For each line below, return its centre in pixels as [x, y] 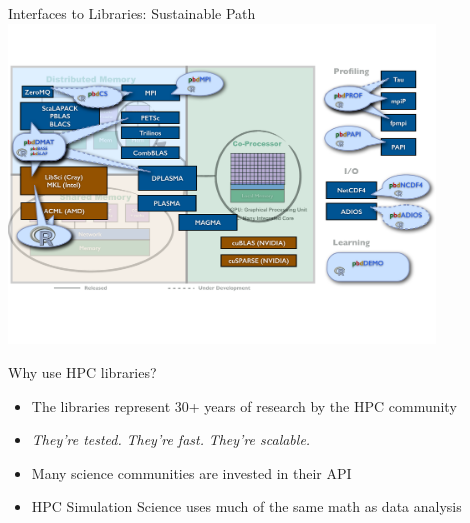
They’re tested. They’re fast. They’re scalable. [171, 439]
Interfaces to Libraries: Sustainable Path [132, 13]
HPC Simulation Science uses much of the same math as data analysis [246, 506]
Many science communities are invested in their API [191, 472]
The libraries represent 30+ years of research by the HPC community [244, 405]
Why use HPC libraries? [82, 372]
